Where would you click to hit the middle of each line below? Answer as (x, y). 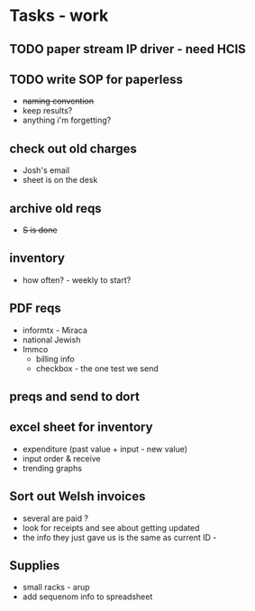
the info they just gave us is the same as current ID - (119, 537)
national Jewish (51, 340)
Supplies (35, 565)
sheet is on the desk (60, 180)
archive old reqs (55, 208)
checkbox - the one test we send (97, 368)
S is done (40, 230)
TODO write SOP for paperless (96, 79)
